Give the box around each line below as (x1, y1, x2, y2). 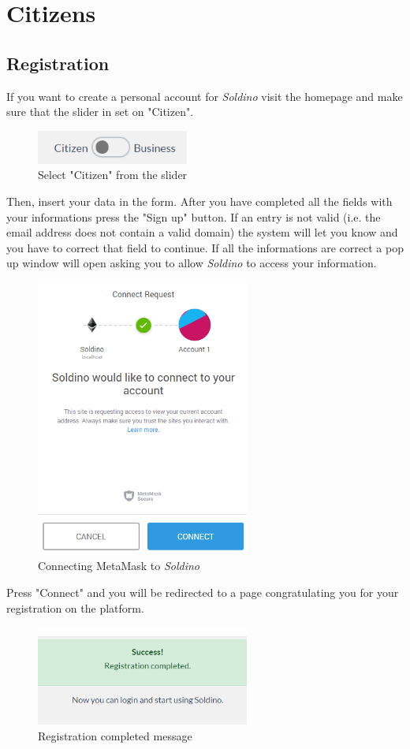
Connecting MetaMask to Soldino (38, 557, 200, 574)
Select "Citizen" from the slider (38, 166, 188, 183)
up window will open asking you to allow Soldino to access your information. (6, 255, 377, 271)
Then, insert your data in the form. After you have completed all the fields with (6, 193, 393, 210)
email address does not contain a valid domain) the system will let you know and (6, 224, 398, 240)
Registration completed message (38, 727, 192, 743)
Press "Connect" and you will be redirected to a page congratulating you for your (6, 583, 399, 600)
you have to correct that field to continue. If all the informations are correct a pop (6, 239, 404, 255)
